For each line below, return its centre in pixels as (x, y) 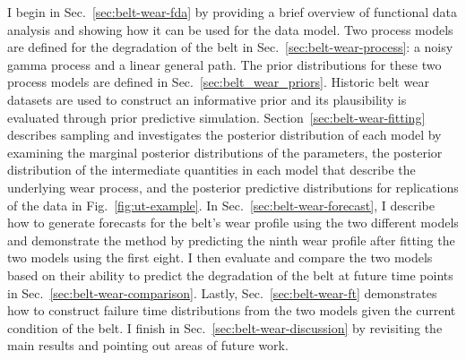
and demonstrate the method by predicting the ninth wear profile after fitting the (231, 240)
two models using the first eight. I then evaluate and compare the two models (220, 257)
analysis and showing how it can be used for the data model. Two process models (230, 29)
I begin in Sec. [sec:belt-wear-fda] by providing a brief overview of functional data (232, 12)
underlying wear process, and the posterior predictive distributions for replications (233, 187)
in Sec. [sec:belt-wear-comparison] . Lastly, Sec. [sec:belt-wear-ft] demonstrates (222, 292)
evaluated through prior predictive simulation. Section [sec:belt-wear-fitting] (216, 117)
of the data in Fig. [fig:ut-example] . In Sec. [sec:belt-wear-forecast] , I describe (221, 205)
